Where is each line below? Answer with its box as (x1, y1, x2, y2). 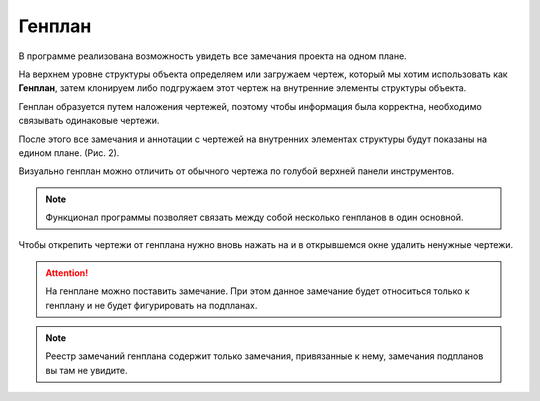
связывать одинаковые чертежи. (18, 115, 160, 127)
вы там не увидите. (45, 364, 128, 376)
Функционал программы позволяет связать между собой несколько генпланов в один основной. (45, 211, 464, 224)
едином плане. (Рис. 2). (18, 146, 120, 159)
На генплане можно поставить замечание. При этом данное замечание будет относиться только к (45, 285, 470, 297)
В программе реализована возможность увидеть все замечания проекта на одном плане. (18, 50, 407, 62)
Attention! (45, 266, 89, 279)
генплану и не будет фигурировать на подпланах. (45, 299, 258, 311)
